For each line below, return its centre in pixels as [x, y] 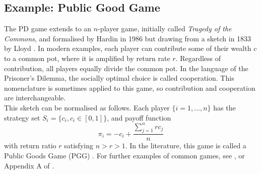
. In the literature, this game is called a [186, 146]
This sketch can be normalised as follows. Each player [87, 107]
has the [224, 107]
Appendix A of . [29, 165]
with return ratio [30, 146]
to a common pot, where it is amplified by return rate [87, 58]
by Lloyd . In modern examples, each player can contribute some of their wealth [128, 48]
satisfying [79, 146]
